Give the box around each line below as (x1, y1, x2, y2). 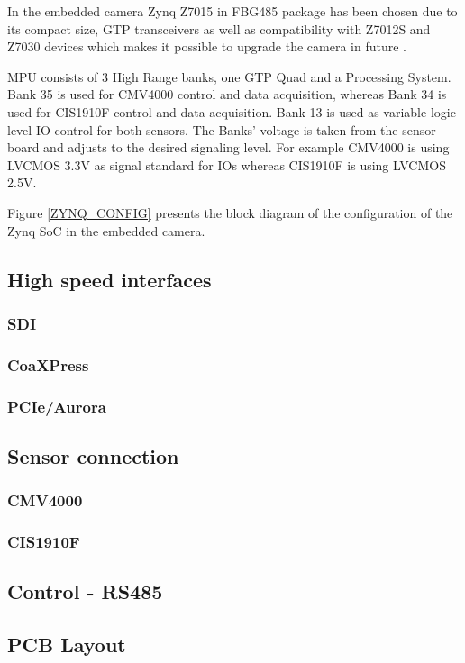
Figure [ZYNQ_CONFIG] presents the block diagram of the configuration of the (7, 203, 453, 222)
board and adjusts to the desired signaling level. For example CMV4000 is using (7, 138, 450, 157)
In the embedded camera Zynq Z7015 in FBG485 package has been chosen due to (7, 2, 458, 20)
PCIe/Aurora (7, 395, 106, 417)
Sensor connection (7, 441, 179, 469)
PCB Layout (7, 631, 126, 658)
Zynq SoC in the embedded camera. (7, 221, 205, 240)
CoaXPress (7, 353, 89, 376)
